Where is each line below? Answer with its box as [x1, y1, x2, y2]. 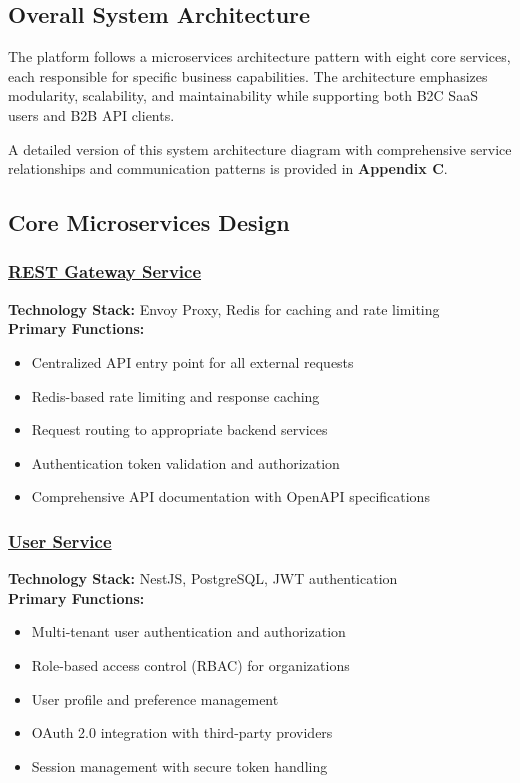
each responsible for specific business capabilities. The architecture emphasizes [8, 65, 488, 86]
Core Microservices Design [8, 207, 290, 238]
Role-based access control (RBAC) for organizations [31, 654, 350, 675]
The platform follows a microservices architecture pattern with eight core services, [8, 46, 511, 67]
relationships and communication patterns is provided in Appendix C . [8, 158, 448, 179]
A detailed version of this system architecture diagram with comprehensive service [8, 138, 512, 159]
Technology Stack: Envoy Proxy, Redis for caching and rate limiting [8, 298, 440, 319]
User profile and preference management [31, 688, 279, 709]
